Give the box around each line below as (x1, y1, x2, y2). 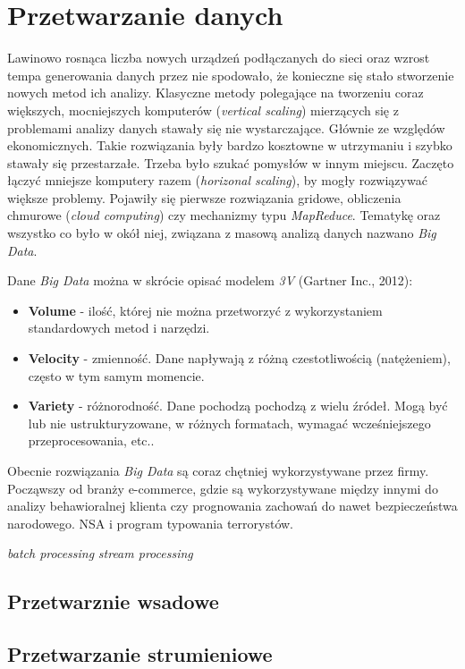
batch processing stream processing (7, 544, 193, 563)
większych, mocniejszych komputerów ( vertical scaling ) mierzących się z (7, 100, 399, 119)
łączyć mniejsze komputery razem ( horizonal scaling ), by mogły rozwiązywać (7, 171, 427, 190)
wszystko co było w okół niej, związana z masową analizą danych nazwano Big (7, 224, 436, 242)
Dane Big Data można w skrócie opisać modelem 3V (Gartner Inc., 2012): (7, 271, 413, 290)
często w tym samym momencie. (28, 366, 205, 385)
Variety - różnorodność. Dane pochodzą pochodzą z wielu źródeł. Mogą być (28, 396, 448, 415)
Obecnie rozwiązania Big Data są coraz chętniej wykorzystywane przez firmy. (7, 462, 429, 479)
